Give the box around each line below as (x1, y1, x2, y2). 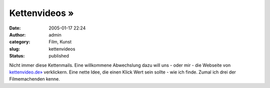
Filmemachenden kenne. (9, 76, 60, 82)
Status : (9, 53, 25, 59)
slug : (9, 45, 20, 52)
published (48, 53, 69, 59)
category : (9, 39, 30, 45)
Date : (9, 25, 21, 31)
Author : (9, 31, 26, 37)
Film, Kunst (48, 39, 72, 45)
